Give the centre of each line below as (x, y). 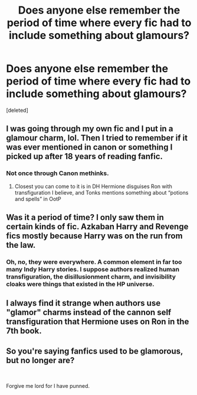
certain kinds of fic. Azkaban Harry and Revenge (97, 227)
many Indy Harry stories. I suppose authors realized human (93, 269)
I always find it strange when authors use (83, 303)
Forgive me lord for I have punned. (48, 386)
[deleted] (17, 110)
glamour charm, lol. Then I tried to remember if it (97, 138)
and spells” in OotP (38, 199)
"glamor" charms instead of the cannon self (89, 313)
